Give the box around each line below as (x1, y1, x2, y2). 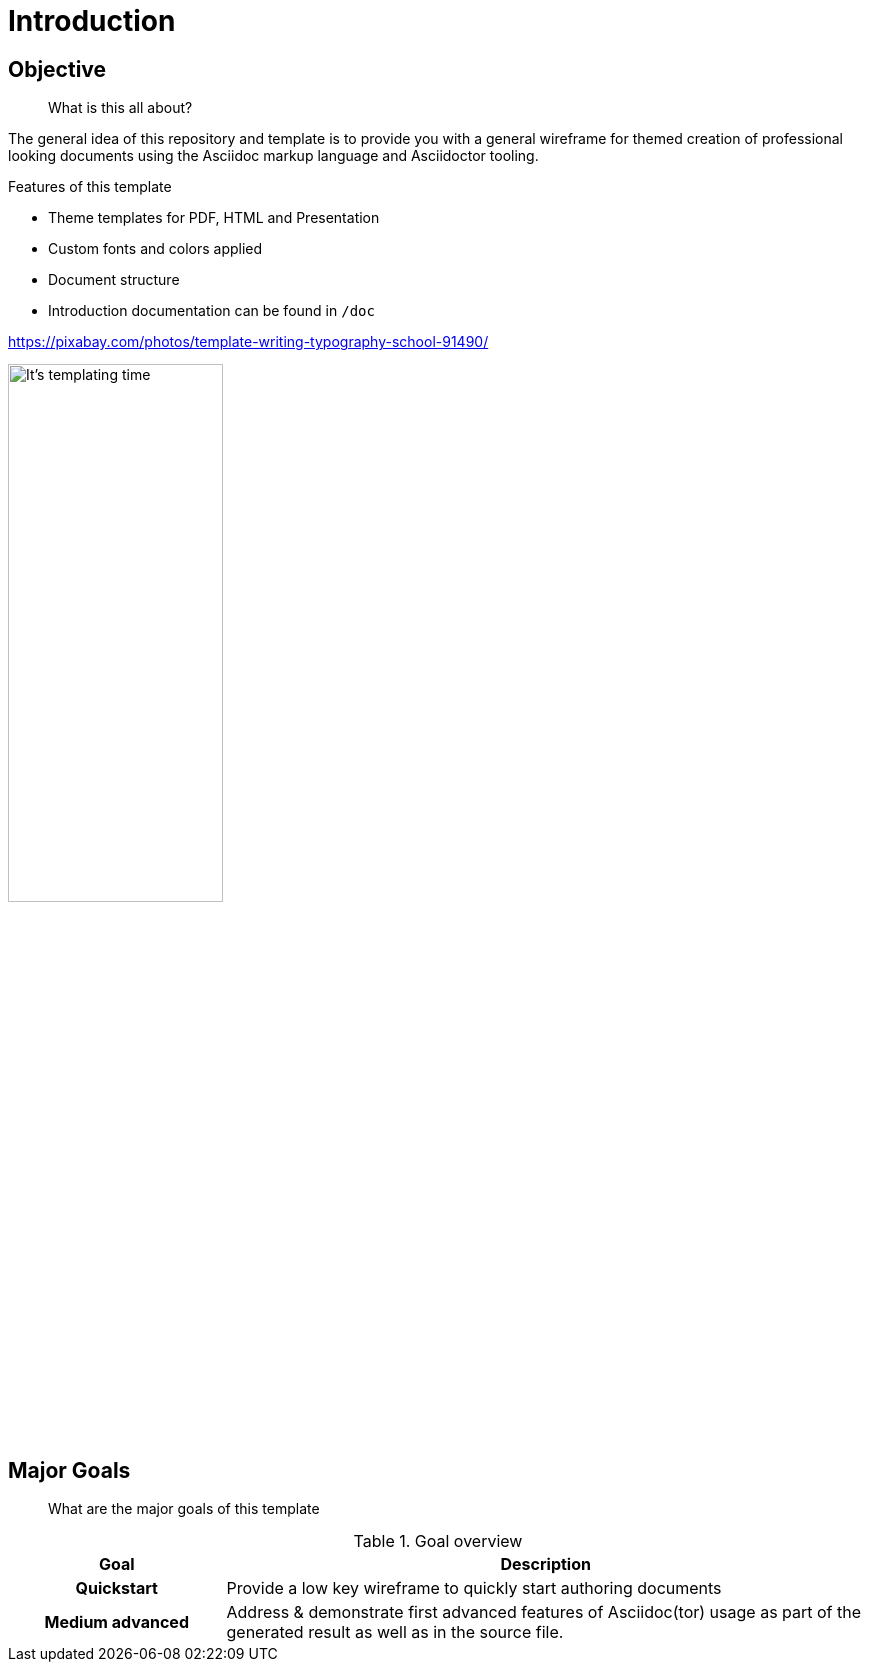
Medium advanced (44, 1612, 189, 1633)
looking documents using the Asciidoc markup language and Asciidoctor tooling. (8, 147, 539, 165)
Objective (8, 56, 107, 82)
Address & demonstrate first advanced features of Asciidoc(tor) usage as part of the (226, 1602, 862, 1623)
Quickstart (75, 1578, 158, 1599)
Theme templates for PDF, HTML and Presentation (48, 209, 380, 227)
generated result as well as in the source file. (226, 1622, 564, 1643)
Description (500, 1554, 591, 1575)
